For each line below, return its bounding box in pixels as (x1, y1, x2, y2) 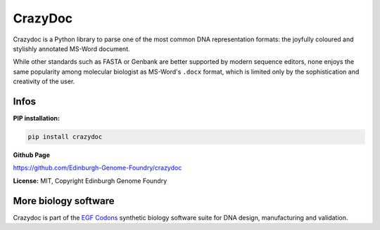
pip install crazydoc (27, 133, 103, 140)
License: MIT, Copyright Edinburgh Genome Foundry (13, 176, 167, 185)
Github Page (13, 151, 51, 159)
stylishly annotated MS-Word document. (13, 44, 130, 53)
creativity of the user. (13, 77, 75, 86)
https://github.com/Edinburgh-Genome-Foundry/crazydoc (13, 163, 182, 172)
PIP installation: (13, 114, 60, 123)
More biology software (13, 195, 115, 207)
